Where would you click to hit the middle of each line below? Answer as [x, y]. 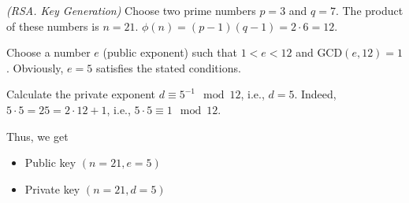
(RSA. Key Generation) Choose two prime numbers [131, 10]
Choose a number [48, 52]
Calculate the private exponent [81, 94]
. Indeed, [315, 94]
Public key [50, 162]
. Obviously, [35, 67]
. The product [369, 10]
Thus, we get [37, 136]
